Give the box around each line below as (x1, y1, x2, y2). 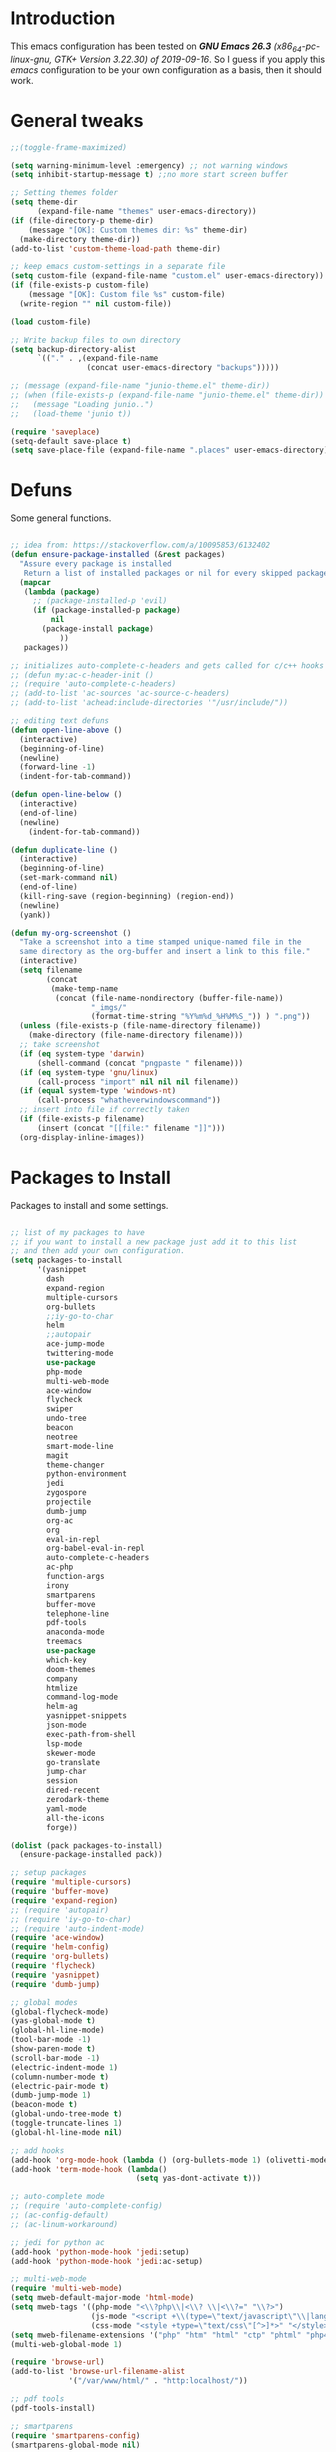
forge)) (46, 1822, 78, 1832)
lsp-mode (46, 1738, 83, 1749)
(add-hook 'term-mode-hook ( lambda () (10, 2164, 168, 2174)
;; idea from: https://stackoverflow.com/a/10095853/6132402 (10, 540, 271, 551)
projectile (46, 1497, 92, 1507)
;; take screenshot (19, 1040, 101, 1050)
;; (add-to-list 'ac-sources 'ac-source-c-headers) (10, 688, 230, 699)
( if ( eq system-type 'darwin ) (19, 1048, 145, 1059)
